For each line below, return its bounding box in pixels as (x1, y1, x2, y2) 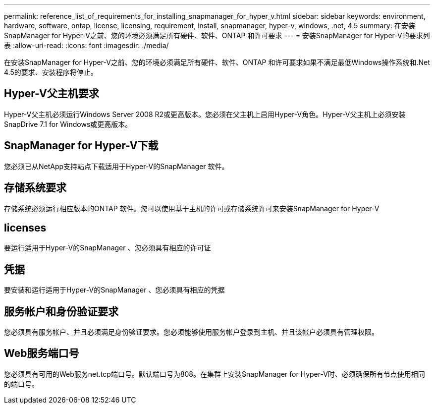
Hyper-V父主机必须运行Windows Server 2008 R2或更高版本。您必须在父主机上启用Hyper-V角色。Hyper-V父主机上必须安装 (4, 110, 406, 118)
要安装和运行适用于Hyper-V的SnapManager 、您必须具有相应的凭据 (4, 286, 225, 294)
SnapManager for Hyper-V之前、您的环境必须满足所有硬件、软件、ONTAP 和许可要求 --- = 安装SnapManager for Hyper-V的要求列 (4, 31, 430, 40)
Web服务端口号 (4, 347, 79, 360)
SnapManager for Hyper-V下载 (4, 139, 159, 152)
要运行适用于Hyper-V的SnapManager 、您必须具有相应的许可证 (4, 243, 211, 252)
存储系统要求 (4, 181, 66, 194)
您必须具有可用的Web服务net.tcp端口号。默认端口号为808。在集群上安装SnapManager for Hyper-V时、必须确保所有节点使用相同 (4, 369, 425, 378)
